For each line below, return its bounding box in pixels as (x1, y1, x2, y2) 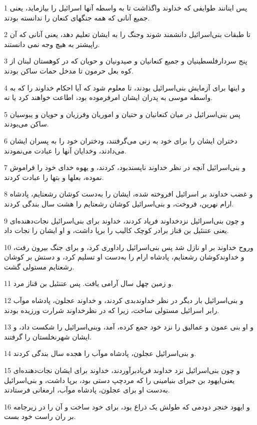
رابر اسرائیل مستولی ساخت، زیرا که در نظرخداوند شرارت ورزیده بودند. (4, 304, 219, 315)
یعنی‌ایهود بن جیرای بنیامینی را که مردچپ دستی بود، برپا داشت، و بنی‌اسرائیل (4, 374, 235, 385)
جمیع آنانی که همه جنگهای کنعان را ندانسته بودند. (4, 12, 150, 22)
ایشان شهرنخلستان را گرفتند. (4, 331, 91, 341)
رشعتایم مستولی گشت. (4, 261, 74, 271)
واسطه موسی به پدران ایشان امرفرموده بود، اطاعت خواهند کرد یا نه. (4, 92, 213, 102)
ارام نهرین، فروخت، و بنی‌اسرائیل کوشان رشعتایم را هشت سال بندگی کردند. (4, 198, 234, 208)
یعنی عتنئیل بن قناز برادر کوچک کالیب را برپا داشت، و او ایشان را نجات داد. (4, 225, 229, 235)
